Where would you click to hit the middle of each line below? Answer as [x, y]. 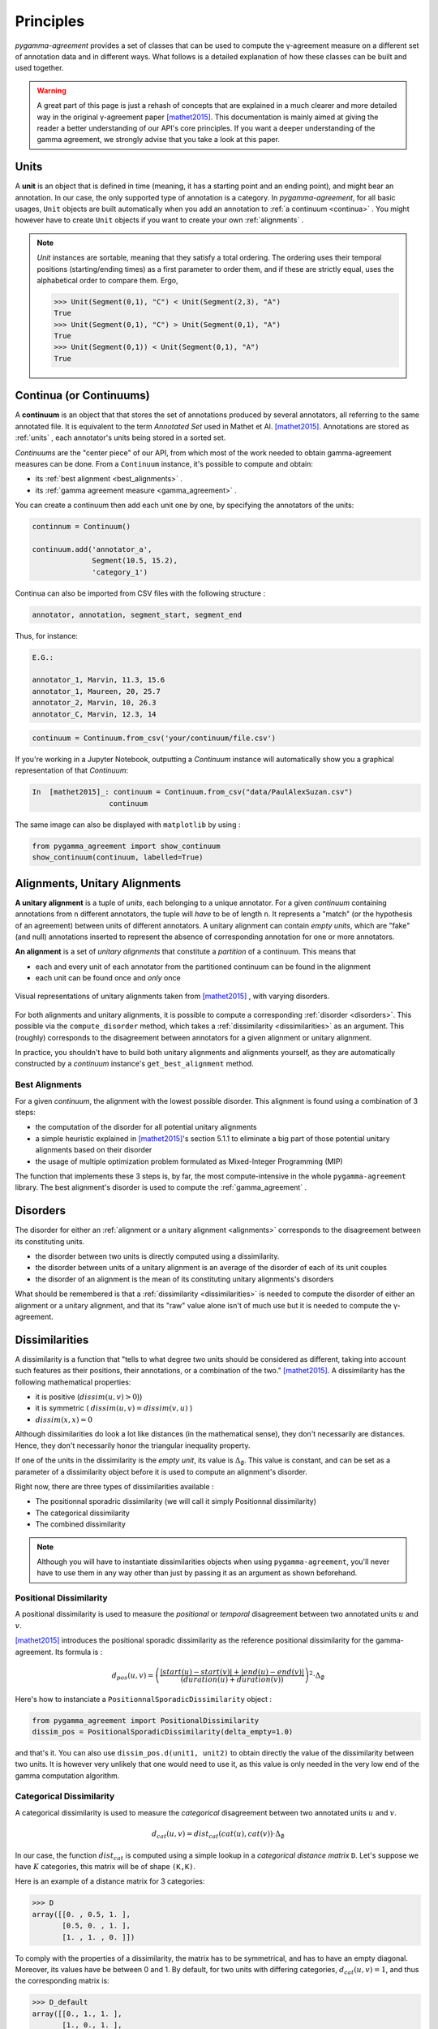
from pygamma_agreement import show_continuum [126, 846]
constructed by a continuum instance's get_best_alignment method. [135, 1064]
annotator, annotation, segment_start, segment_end [137, 614]
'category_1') [120, 572]
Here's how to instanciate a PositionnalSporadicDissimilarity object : [143, 1699]
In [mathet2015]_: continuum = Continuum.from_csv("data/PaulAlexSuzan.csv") [192, 792]
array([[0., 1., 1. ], [77, 2014]
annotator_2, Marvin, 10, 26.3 [94, 703]
